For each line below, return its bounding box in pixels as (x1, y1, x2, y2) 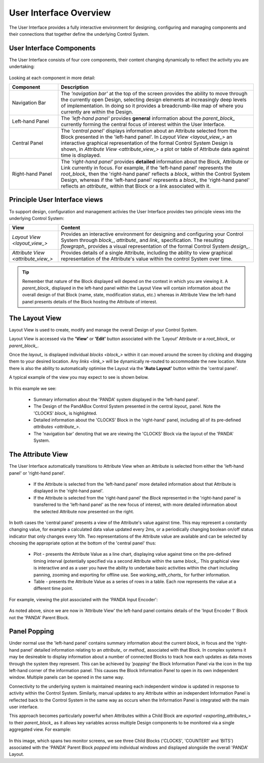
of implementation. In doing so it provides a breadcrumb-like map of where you (61, 103, 243, 109)
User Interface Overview (9, 7, 111, 18)
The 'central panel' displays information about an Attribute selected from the (61, 128, 237, 134)
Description (61, 84, 89, 90)
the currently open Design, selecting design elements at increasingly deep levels (61, 96, 247, 103)
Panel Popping (9, 627, 54, 635)
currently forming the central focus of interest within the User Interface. (61, 121, 226, 128)
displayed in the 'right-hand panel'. (33, 488, 104, 494)
